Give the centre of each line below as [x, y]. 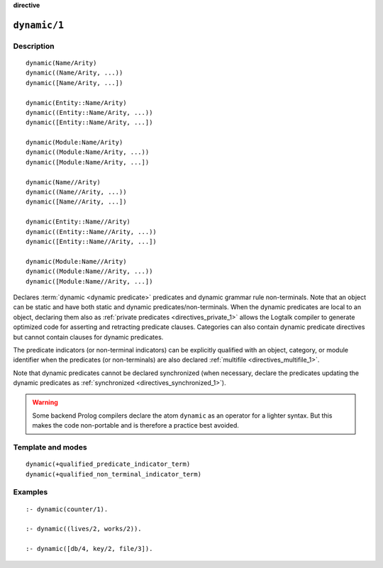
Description [34, 46]
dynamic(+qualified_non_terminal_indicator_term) [114, 474]
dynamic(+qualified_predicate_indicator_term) [108, 464]
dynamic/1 [38, 25]
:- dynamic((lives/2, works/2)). [84, 529]
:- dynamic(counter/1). [67, 509]
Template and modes [50, 447]
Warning [45, 402]
